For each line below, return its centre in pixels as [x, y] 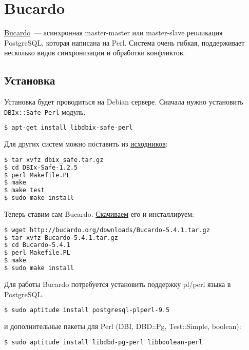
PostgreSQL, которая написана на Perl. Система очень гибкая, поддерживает [124, 42]
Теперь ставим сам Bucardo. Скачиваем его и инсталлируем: [99, 214]
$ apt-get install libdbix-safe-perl [69, 128]
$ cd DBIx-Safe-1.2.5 [41, 167]
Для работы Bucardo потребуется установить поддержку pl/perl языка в [118, 284]
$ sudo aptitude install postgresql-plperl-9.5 [87, 310]
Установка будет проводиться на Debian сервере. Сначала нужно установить [124, 102]
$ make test [24, 190]
